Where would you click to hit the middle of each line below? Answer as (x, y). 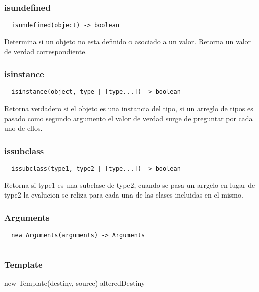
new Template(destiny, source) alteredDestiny (75, 283)
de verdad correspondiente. (46, 51)
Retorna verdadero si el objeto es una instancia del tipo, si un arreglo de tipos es (129, 108)
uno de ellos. (23, 128)
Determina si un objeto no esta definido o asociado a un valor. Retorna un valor (128, 41)
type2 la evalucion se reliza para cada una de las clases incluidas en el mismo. (124, 195)
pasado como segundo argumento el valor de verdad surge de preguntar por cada (128, 118)
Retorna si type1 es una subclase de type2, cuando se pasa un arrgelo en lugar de (130, 185)
